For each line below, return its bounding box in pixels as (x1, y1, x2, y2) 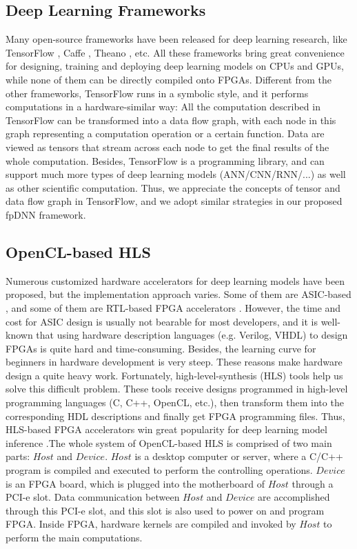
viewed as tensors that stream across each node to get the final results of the (6, 139, 329, 154)
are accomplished (258, 490, 330, 504)
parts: (6, 449, 30, 463)
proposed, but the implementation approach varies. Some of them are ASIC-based (6, 287, 351, 301)
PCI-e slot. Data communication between (6, 490, 180, 504)
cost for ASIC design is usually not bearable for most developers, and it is (6, 314, 318, 328)
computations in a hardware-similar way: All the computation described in (6, 99, 320, 114)
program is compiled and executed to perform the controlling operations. (6, 463, 313, 477)
